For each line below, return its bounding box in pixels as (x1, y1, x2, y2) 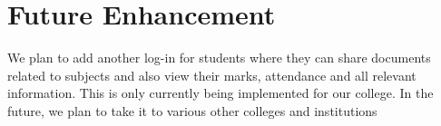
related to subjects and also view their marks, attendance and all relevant (7, 65, 416, 84)
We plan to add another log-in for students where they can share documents (7, 48, 431, 67)
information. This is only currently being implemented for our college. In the (7, 83, 434, 102)
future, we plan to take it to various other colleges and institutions (7, 101, 377, 120)
